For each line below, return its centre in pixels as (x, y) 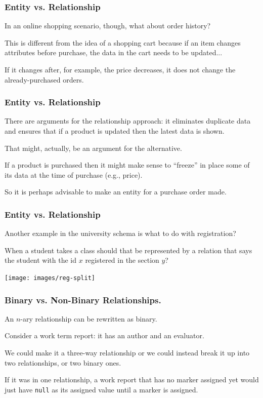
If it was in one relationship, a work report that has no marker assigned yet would (132, 380)
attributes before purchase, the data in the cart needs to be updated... (114, 52)
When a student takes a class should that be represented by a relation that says (128, 250)
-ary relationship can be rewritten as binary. (89, 318)
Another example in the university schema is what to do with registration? (120, 233)
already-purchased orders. (44, 79)
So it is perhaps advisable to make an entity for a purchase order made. (116, 192)
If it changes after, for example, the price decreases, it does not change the (120, 69)
